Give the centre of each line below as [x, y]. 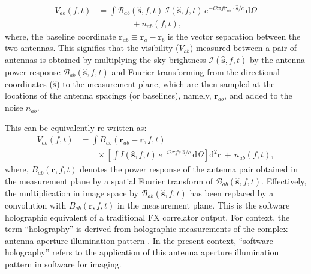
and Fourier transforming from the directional [196, 71]
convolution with [36, 205]
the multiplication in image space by [72, 193]
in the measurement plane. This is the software [203, 205]
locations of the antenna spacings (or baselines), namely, [108, 95]
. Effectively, [284, 181]
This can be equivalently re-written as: [76, 127]
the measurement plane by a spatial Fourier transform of [109, 181]
